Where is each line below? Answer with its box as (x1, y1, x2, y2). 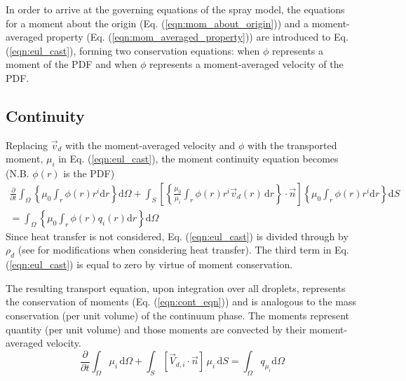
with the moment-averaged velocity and (65, 137, 236, 152)
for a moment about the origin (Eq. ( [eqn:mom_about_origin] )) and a (6, 15, 309, 30)
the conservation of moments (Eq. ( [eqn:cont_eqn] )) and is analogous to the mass (6, 294, 357, 309)
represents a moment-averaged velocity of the (149, 57, 344, 71)
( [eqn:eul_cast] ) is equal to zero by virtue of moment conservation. (6, 257, 293, 272)
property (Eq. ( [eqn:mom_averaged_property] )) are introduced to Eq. (46, 29, 349, 44)
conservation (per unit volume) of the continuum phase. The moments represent (6, 307, 350, 322)
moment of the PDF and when (6, 57, 137, 71)
